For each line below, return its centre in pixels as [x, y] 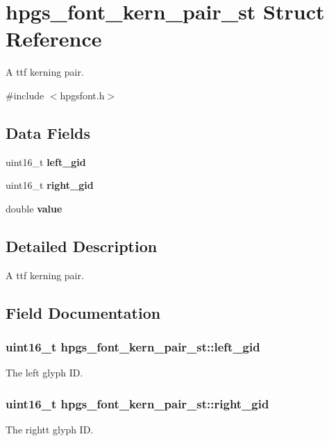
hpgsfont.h [82, 95]
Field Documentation [83, 312]
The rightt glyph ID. [50, 430]
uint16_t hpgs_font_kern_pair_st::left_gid [133, 346]
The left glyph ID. [44, 373]
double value [34, 208]
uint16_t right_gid [50, 185]
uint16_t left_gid [46, 161]
